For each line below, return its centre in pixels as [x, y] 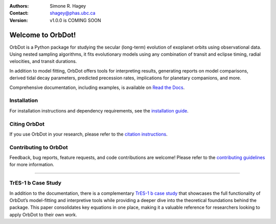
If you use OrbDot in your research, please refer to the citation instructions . [89, 134]
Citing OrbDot [27, 124]
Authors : [19, 6]
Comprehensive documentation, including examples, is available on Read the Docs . [97, 87]
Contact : [19, 13]
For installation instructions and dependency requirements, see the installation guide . [99, 110]
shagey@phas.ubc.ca [73, 13]
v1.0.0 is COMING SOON [76, 20]
